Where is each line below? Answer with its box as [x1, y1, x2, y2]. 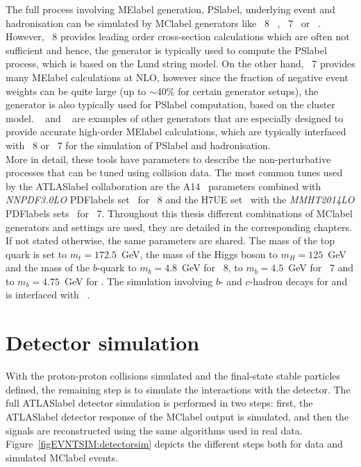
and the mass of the [6, 260, 90, 275]
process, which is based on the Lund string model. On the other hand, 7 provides [6, 56, 355, 71]
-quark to [96, 260, 137, 275]
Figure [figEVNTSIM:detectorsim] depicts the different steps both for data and [6, 436, 343, 451]
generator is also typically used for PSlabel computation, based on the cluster [6, 97, 335, 112]
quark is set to [6, 246, 67, 261]
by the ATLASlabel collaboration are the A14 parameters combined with [6, 178, 321, 193]
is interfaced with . [6, 287, 90, 302]
